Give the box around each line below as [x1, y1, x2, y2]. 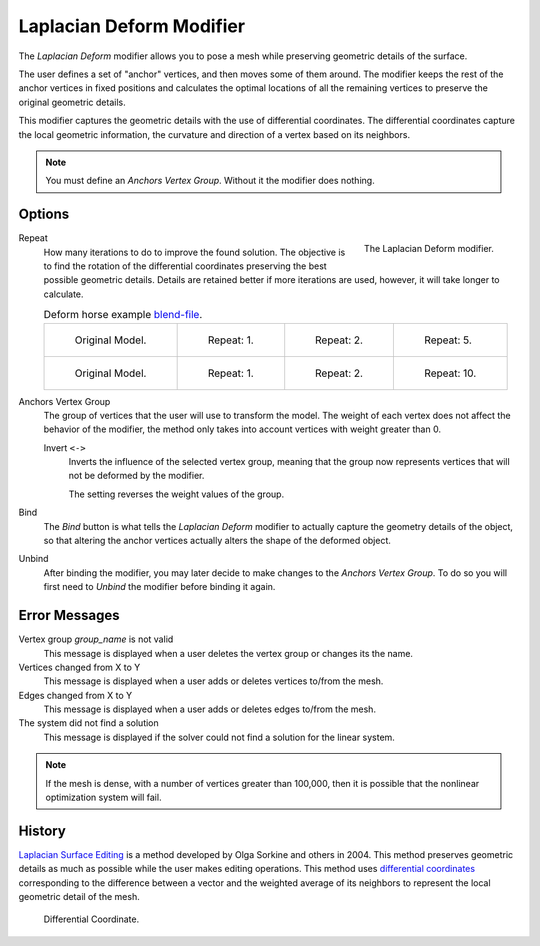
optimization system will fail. [45, 791, 162, 804]
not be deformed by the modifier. [68, 470, 205, 482]
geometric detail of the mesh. [18, 891, 140, 903]
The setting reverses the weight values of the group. [68, 488, 285, 500]
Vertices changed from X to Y [18, 661, 141, 673]
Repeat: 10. [424, 366, 477, 380]
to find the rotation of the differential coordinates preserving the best [43, 260, 327, 272]
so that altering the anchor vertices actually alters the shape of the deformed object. [43, 535, 392, 547]
